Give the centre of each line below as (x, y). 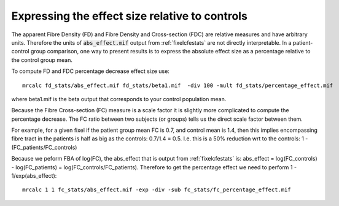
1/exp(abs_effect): (34, 176)
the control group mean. (42, 60)
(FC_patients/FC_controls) (44, 147)
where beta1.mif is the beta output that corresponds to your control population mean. (119, 99)
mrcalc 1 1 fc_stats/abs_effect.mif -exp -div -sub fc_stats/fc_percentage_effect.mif (157, 190)
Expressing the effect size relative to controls (130, 16)
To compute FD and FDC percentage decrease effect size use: (91, 71)
